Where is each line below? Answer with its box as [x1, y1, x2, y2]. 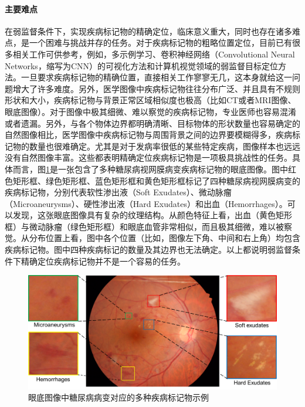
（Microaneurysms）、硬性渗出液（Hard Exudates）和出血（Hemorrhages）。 [5, 197, 287, 209]
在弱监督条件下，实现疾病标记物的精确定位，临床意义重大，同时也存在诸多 [5, 25, 292, 37]
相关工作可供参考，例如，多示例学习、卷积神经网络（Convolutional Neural [12, 48, 295, 60]
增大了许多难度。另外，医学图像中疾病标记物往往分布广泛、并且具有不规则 [12, 82, 300, 94]
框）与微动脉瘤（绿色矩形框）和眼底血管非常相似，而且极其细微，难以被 [5, 220, 284, 232]
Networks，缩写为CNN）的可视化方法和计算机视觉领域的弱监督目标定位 [5, 59, 278, 72]
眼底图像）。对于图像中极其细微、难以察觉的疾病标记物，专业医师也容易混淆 [5, 105, 296, 117]
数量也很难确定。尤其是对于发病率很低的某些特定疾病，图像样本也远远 [29, 140, 300, 152]
